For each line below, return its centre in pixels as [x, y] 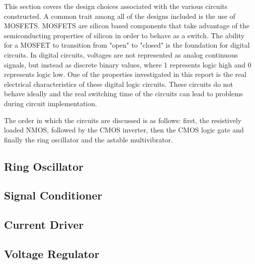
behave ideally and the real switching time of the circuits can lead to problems [124, 94]
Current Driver [44, 225]
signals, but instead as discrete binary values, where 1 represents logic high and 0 [128, 64]
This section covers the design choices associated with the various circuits [116, 6]
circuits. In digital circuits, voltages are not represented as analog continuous [121, 54]
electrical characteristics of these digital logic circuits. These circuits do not [119, 84]
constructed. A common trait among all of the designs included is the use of [120, 16]
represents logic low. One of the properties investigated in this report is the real [125, 74]
